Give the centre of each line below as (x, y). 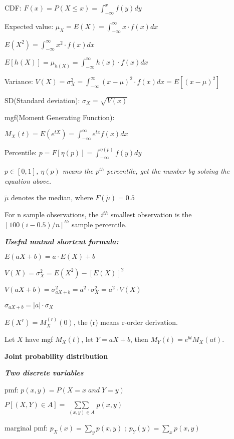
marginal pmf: (26, 427)
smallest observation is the (151, 214)
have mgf (39, 339)
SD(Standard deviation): (42, 100)
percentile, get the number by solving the (168, 171)
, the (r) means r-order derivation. (126, 322)
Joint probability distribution (56, 356)
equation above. (28, 180)
